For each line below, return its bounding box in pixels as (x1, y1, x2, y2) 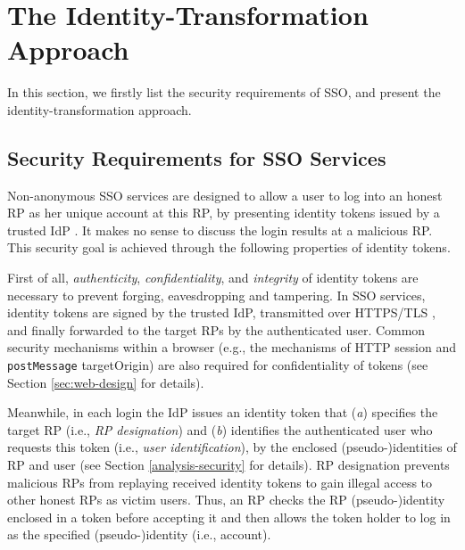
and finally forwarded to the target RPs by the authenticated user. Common (7, 320, 426, 339)
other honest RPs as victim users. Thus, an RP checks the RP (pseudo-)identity (7, 490, 445, 509)
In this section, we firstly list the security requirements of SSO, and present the (7, 83, 441, 102)
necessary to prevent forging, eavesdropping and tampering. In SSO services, (7, 285, 426, 304)
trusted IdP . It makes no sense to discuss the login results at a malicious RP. (7, 220, 433, 239)
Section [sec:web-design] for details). (7, 373, 204, 391)
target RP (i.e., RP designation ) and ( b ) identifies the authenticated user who (7, 420, 433, 439)
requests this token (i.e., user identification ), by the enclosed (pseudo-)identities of (7, 438, 457, 456)
